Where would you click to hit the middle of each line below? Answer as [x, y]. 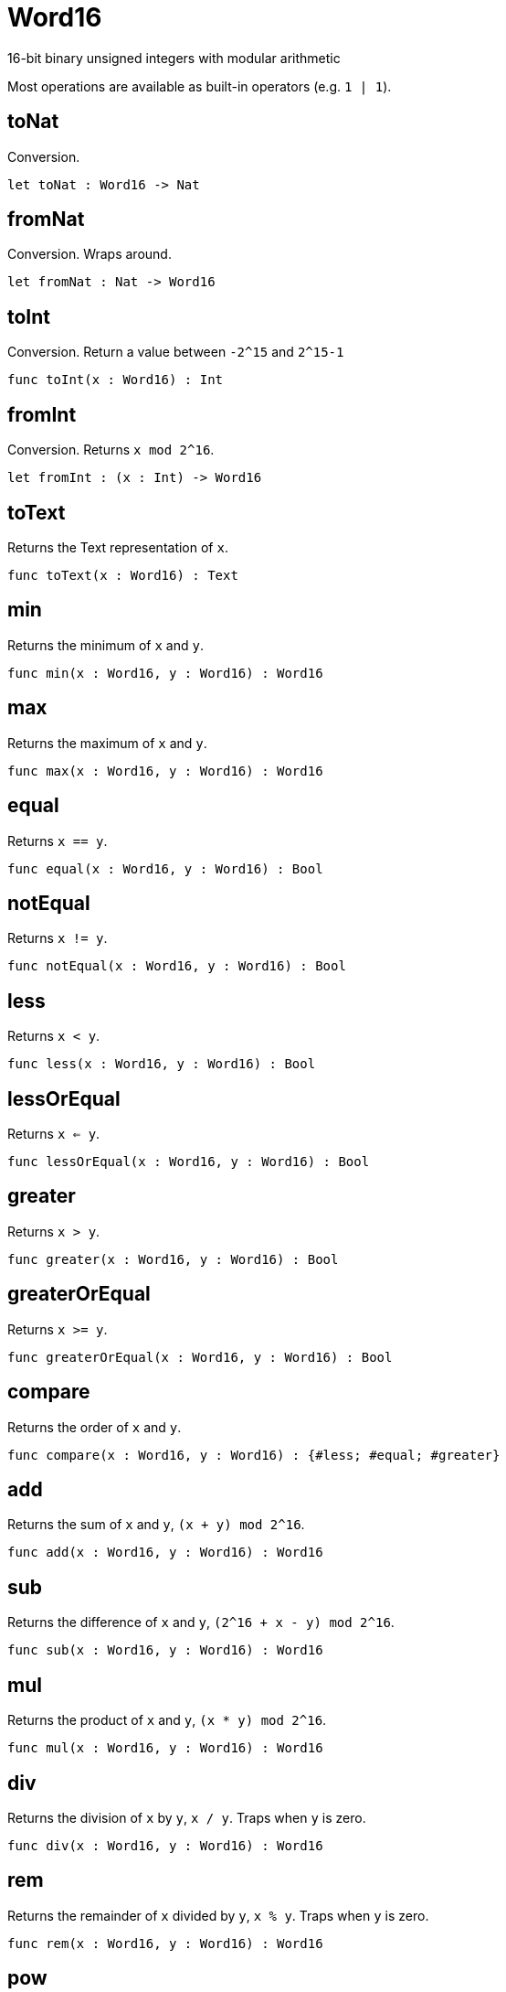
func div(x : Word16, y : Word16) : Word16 [165, 1845]
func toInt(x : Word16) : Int [116, 380]
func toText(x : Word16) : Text [123, 575]
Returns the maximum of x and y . [107, 743]
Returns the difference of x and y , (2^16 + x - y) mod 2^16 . [201, 1623]
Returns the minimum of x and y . [105, 645]
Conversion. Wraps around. [90, 254]
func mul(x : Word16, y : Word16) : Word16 [165, 1748]
